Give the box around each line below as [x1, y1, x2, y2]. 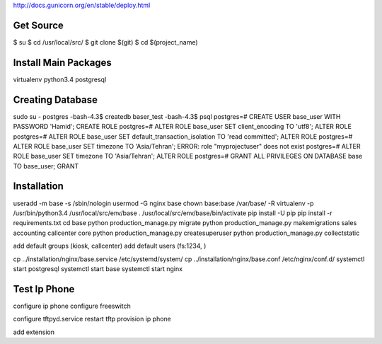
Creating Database [13, 93, 98, 105]
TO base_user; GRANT [13, 161, 79, 170]
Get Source [13, 19, 64, 31]
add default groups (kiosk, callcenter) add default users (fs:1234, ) [13, 241, 207, 251]
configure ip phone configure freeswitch [13, 302, 131, 310]
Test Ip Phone [13, 283, 75, 295]
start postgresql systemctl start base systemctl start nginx [13, 264, 183, 273]
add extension [13, 328, 55, 336]
